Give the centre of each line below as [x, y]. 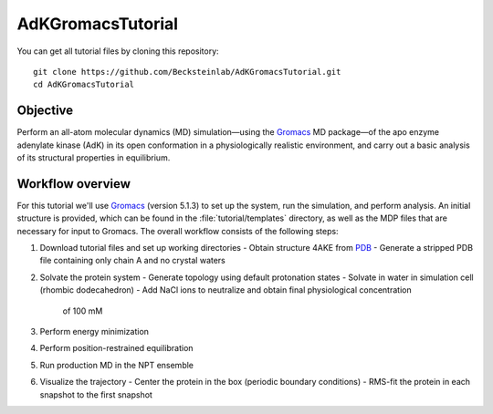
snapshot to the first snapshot [96, 394]
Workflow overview [74, 184]
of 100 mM [83, 311]
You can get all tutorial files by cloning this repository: [118, 51]
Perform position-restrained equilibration [116, 348]
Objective [45, 111]
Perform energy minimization [94, 332]
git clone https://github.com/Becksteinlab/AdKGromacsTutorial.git [187, 72]
